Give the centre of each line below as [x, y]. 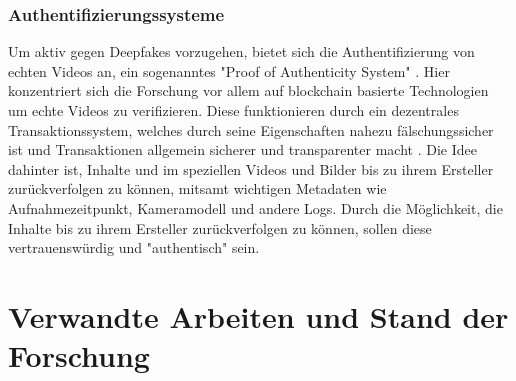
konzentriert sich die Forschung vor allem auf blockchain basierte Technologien [248, 90]
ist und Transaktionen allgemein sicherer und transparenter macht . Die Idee [242, 149]
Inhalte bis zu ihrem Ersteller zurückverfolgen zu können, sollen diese [220, 227]
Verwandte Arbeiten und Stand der [258, 315]
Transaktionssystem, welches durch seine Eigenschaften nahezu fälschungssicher [251, 129]
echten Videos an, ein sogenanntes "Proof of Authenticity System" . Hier [229, 70]
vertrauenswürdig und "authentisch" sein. [134, 247]
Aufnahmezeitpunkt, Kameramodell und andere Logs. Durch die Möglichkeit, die [255, 207]
